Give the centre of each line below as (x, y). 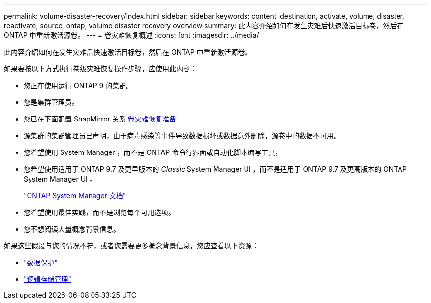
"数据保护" (41, 262)
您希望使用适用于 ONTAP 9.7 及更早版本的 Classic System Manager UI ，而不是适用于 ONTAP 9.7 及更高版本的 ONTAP (215, 169)
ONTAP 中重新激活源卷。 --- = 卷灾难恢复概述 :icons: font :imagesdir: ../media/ (132, 35)
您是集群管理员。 (51, 102)
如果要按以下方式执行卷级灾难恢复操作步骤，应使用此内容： (100, 69)
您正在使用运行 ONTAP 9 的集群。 (78, 85)
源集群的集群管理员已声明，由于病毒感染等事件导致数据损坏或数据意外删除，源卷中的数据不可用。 (182, 136)
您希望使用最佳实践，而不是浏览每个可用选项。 (99, 212)
